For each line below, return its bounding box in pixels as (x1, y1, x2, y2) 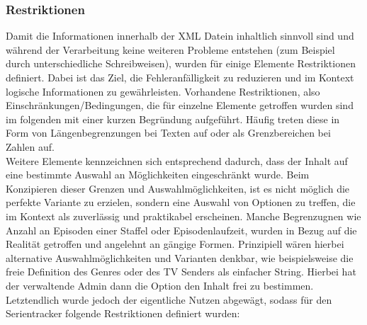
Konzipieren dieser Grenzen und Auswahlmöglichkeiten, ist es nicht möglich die (6, 181, 350, 195)
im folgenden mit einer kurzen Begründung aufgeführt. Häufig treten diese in (6, 111, 340, 126)
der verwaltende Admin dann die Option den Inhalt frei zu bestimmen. (6, 278, 314, 292)
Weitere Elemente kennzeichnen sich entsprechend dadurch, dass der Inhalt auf (6, 153, 348, 168)
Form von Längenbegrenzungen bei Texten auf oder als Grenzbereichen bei (6, 125, 331, 140)
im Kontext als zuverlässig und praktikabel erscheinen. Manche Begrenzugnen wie (6, 208, 361, 223)
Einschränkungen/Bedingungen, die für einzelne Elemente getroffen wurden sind (6, 98, 354, 113)
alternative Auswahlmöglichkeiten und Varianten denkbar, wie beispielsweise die (6, 250, 354, 265)
